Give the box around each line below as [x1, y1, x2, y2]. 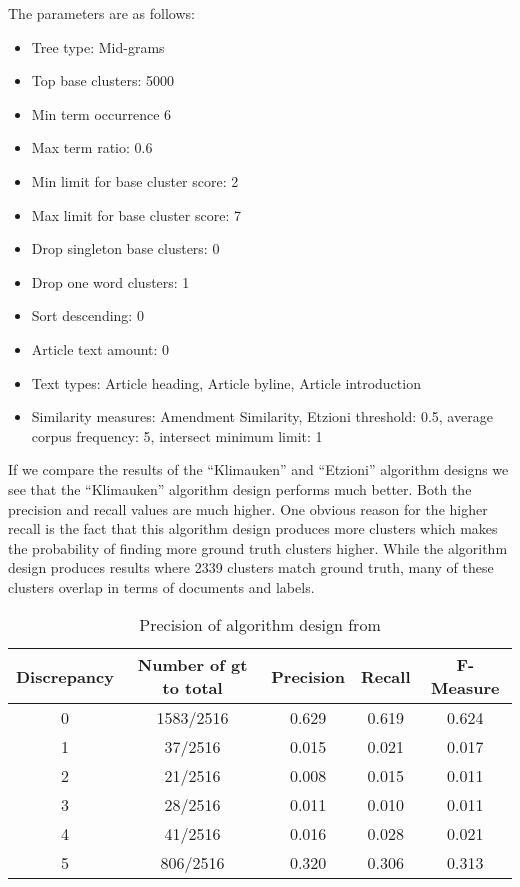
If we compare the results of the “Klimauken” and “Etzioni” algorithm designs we [8, 459, 509, 480]
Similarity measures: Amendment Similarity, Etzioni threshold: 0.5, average [31, 406, 493, 427]
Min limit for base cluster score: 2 [31, 170, 239, 191]
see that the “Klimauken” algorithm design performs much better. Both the [8, 478, 472, 499]
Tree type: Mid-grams [31, 36, 165, 57]
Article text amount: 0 [31, 338, 170, 359]
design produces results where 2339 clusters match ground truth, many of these [8, 557, 494, 578]
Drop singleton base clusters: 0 [31, 238, 220, 259]
